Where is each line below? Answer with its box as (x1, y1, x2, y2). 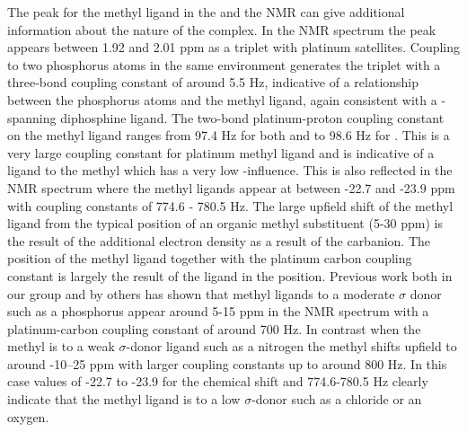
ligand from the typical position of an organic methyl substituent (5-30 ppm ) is (7, 214, 443, 233)
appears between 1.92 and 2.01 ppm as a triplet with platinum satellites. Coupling (7, 38, 461, 57)
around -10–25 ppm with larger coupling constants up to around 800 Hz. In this (7, 354, 447, 373)
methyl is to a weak (7, 337, 115, 356)
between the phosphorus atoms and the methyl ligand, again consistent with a (7, 90, 437, 109)
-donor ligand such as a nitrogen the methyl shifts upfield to (126, 337, 457, 356)
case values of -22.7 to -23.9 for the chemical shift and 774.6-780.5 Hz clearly (7, 372, 428, 391)
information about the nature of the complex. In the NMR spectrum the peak (7, 20, 436, 39)
